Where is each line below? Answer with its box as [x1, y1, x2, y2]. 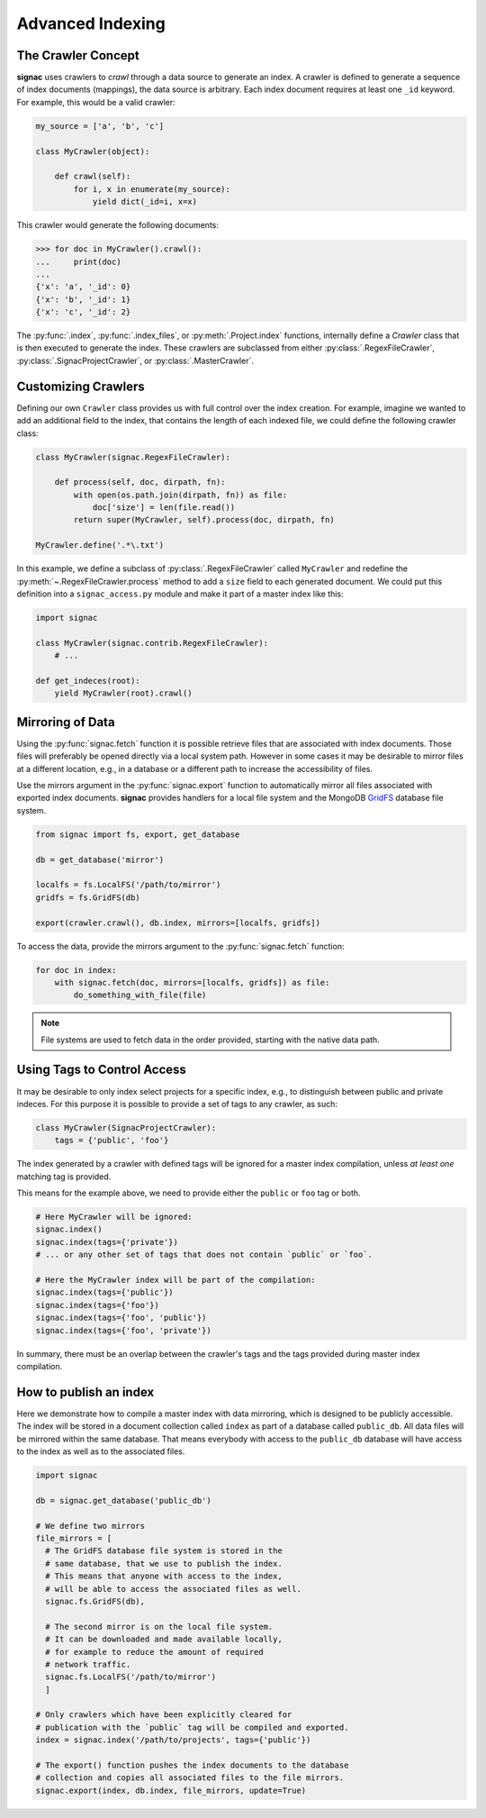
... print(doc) [35, 257, 121, 267]
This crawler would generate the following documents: [16, 220, 220, 231]
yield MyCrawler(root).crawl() [54, 688, 193, 698]
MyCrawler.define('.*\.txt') [35, 541, 165, 550]
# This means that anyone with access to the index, [45, 1571, 283, 1581]
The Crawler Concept [16, 48, 139, 63]
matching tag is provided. [16, 1171, 112, 1182]
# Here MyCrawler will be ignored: [35, 1212, 193, 1223]
